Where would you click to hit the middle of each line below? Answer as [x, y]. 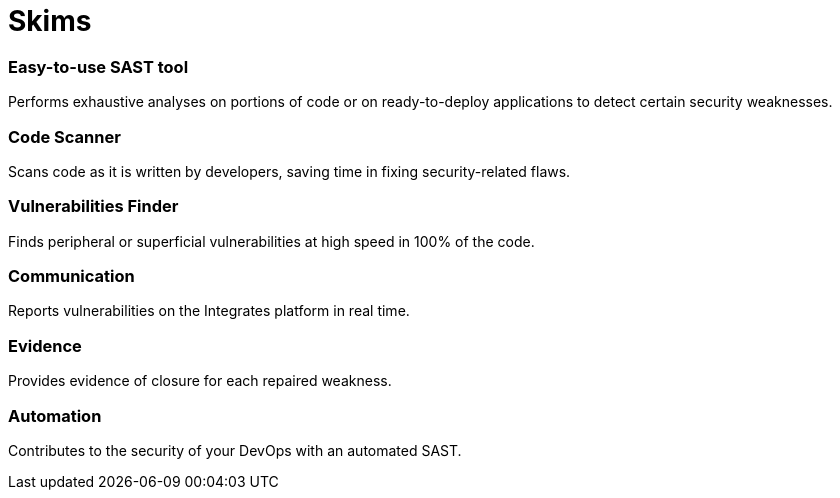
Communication [71, 276]
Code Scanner [64, 136]
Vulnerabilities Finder [93, 206]
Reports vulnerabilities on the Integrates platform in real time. [209, 311]
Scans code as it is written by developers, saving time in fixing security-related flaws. [289, 171]
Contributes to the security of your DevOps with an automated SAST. [235, 450]
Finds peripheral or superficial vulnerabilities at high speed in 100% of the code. [271, 241]
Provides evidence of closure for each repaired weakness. [200, 381]
